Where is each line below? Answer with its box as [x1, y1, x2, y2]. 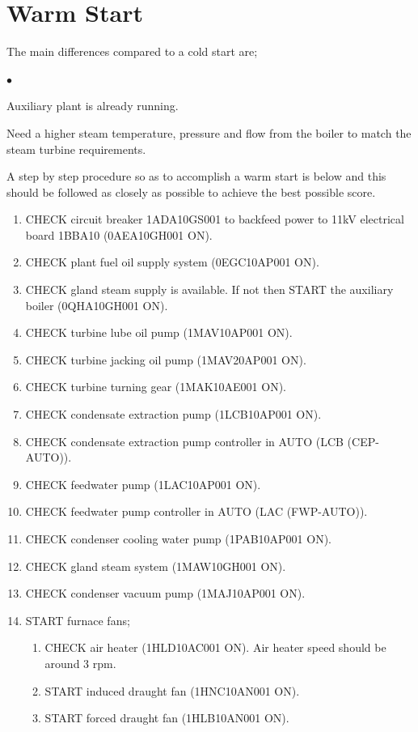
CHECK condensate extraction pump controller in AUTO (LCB [25, 432, 344, 449]
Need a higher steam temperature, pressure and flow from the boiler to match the [6, 124, 412, 141]
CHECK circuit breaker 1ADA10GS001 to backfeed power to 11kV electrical [25, 211, 404, 228]
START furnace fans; [25, 611, 130, 628]
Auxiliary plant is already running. [6, 97, 179, 114]
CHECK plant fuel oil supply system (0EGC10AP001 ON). [25, 253, 319, 270]
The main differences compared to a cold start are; [6, 43, 258, 60]
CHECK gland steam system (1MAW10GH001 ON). [25, 557, 286, 574]
